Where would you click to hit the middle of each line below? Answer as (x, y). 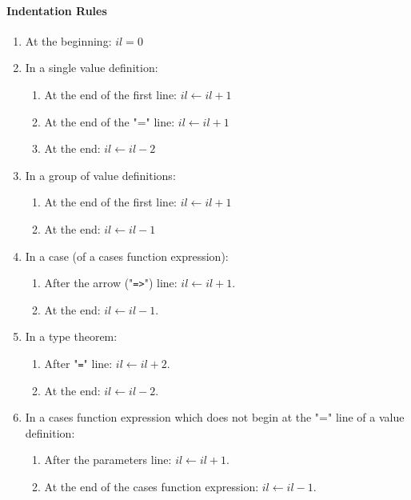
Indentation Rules (57, 10)
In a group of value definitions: (100, 175)
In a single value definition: (92, 68)
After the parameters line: (108, 460)
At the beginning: (68, 40)
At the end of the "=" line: (110, 121)
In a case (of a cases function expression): (127, 256)
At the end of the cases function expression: (152, 487)
